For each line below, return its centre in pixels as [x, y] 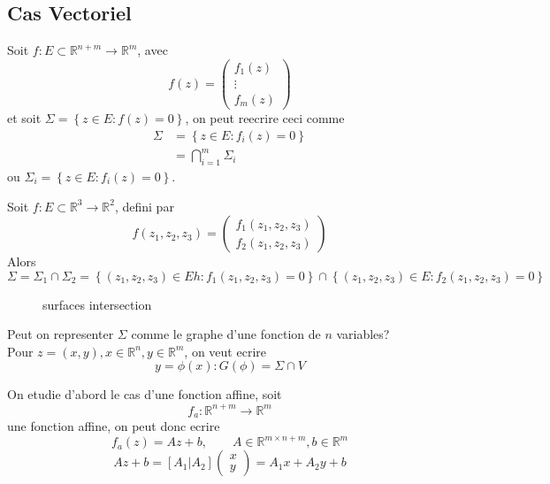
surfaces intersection [97, 304]
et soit [24, 117]
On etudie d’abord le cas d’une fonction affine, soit [145, 394]
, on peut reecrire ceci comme [265, 117]
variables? [363, 334]
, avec [153, 50]
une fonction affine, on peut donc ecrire [114, 426]
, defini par [144, 206]
